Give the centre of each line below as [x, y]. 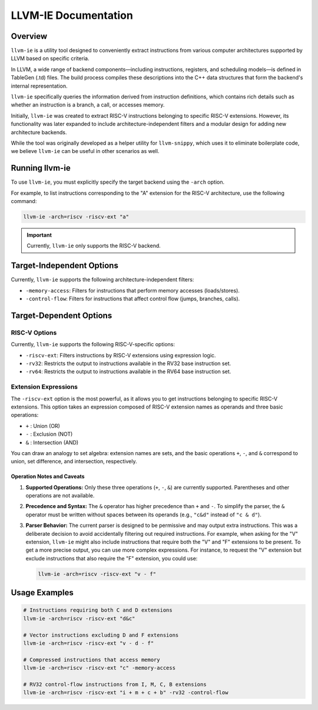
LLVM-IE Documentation [72, 15]
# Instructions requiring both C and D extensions [98, 610]
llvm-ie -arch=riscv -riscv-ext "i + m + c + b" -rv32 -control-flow [126, 693]
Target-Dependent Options [62, 315]
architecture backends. [39, 132]
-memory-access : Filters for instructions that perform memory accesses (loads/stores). [132, 290]
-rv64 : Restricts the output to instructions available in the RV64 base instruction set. [128, 371]
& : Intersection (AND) [52, 442]
